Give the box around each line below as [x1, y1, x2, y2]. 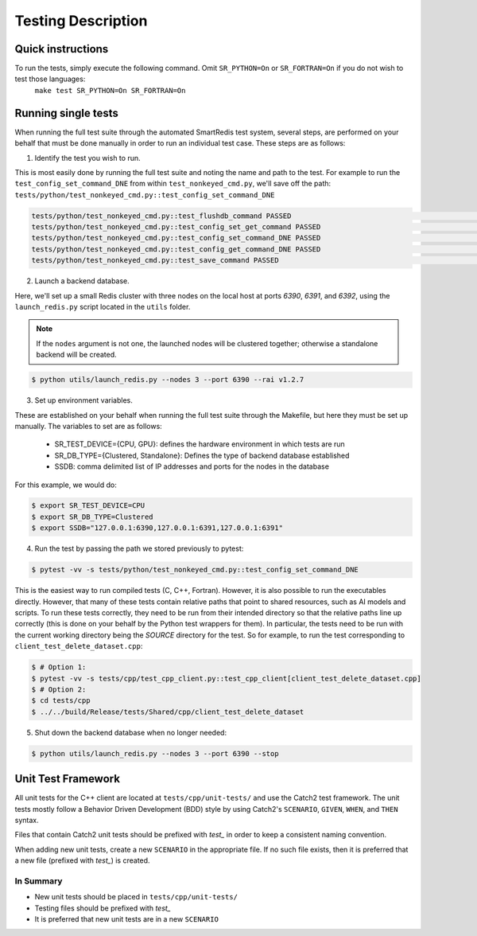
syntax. [14, 815, 39, 825]
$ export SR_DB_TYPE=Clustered [31, 512, 154, 521]
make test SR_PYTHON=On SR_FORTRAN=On [34, 86, 186, 95]
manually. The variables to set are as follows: [14, 421, 162, 431]
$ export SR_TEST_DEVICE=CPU [31, 501, 145, 510]
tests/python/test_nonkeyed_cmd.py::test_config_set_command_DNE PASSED [31, 233, 321, 243]
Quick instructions [14, 42, 109, 56]
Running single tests [14, 106, 119, 119]
